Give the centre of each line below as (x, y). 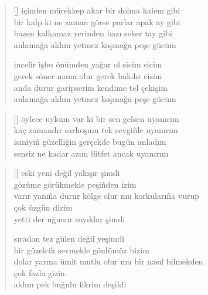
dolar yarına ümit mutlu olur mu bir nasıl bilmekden (108, 261)
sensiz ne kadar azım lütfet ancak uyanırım (91, 153)
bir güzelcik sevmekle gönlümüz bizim (81, 250)
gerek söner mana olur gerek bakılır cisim (88, 75)
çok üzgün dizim (43, 207)
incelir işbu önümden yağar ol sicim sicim (88, 64)
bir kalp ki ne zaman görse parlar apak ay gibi (97, 21)
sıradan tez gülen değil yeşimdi (69, 238)
